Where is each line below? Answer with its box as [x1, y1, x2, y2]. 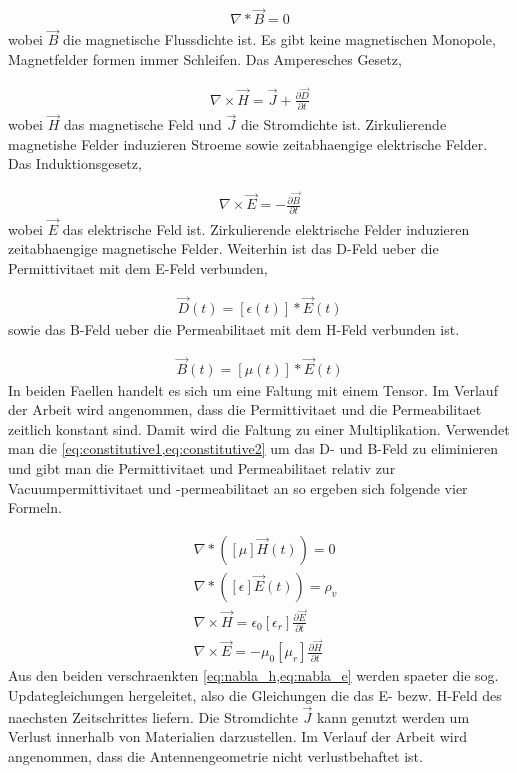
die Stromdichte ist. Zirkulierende [240, 114, 447, 135]
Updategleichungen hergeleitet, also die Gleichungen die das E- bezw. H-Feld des [8, 684, 502, 705]
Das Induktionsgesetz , [8, 153, 142, 174]
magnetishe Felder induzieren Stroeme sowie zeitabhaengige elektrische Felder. [8, 133, 488, 154]
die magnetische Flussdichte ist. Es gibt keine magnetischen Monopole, [62, 29, 496, 50]
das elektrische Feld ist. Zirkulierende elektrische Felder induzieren [62, 218, 470, 239]
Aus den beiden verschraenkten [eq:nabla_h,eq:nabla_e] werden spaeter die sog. [8, 665, 499, 686]
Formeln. [8, 497, 62, 518]
